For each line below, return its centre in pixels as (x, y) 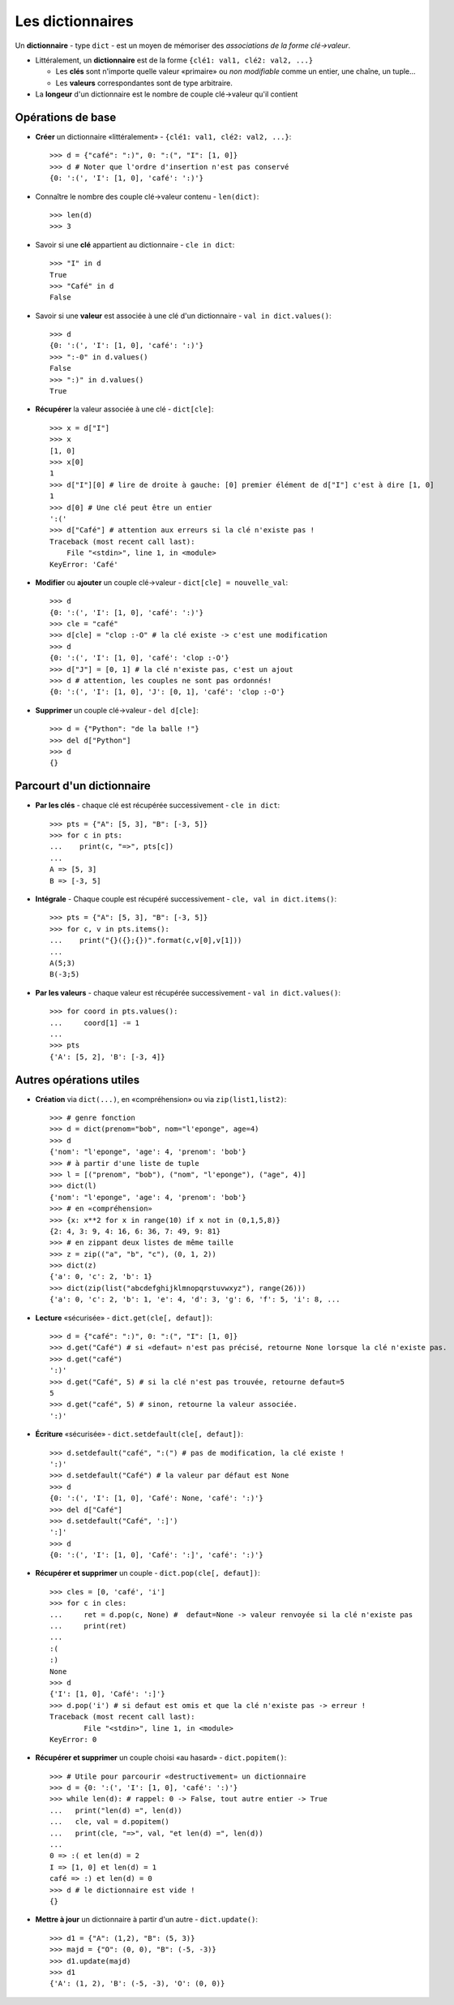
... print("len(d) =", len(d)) (116, 1810)
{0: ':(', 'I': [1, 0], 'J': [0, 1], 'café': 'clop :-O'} (167, 692)
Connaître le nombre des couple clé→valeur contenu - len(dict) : (147, 196)
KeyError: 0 (73, 1739)
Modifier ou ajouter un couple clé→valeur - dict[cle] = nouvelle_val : (162, 582)
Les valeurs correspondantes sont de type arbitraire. (144, 83)
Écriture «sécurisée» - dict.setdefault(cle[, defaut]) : (139, 1434)
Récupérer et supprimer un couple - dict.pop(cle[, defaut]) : (148, 1573)
